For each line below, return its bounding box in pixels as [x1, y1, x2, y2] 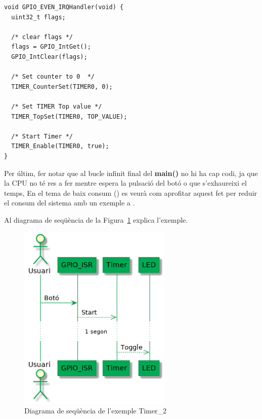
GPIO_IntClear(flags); [11, 53, 88, 60]
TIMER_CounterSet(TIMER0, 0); [11, 83, 113, 90]
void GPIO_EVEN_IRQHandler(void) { [4, 4, 124, 11]
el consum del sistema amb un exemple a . [4, 197, 135, 208]
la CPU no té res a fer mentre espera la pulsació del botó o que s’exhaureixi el [4, 178, 247, 188]
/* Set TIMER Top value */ [11, 102, 102, 110]
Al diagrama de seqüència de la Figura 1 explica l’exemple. [4, 214, 188, 225]
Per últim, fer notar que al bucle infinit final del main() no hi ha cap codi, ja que [4, 167, 258, 178]
